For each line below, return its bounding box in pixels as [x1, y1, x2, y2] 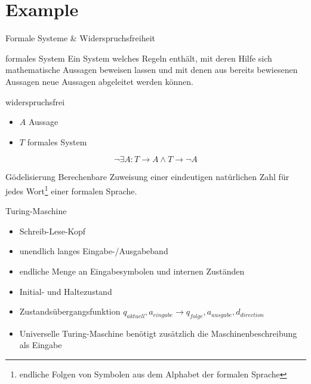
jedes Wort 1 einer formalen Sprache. [5, 182, 137, 197]
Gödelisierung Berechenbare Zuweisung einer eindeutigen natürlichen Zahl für [5, 170, 290, 183]
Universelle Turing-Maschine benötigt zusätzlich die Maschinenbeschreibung [19, 327, 297, 339]
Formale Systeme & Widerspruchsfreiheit [5, 32, 156, 44]
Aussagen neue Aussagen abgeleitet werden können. [5, 75, 193, 87]
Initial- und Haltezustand [19, 285, 112, 297]
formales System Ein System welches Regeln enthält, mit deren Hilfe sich [5, 51, 272, 64]
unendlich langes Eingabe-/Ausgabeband [19, 245, 168, 257]
